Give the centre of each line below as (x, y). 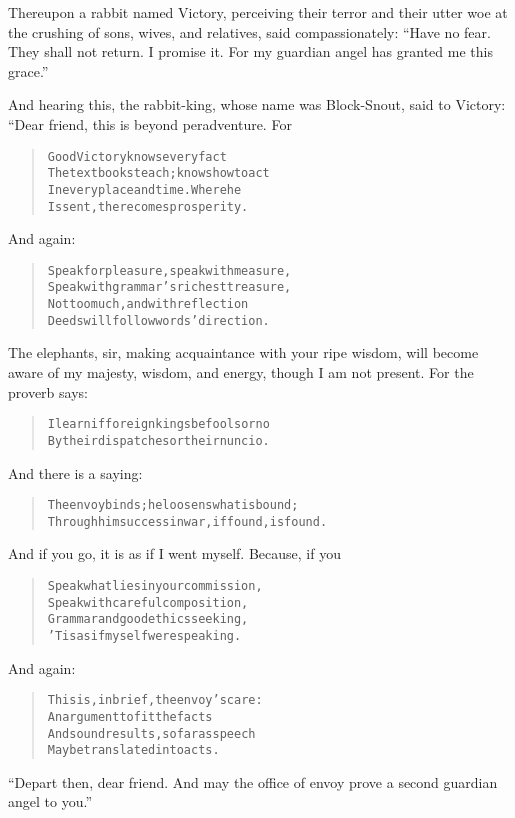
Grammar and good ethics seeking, (148, 619)
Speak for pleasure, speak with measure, (169, 270)
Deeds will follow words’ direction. (158, 320)
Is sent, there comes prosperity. (148, 206)
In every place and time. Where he (144, 189)
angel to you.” (50, 801)
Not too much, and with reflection (148, 304)
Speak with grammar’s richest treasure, (169, 287)
